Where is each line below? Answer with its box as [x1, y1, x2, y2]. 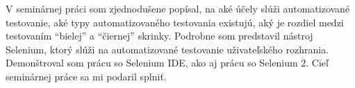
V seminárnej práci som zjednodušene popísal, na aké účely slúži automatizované [6, 1, 350, 15]
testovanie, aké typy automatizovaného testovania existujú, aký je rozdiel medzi [6, 15, 344, 29]
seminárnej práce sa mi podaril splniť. [6, 69, 167, 83]
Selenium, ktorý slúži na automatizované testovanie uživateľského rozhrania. [6, 42, 329, 56]
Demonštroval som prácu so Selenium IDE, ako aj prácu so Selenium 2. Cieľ [6, 55, 329, 70]
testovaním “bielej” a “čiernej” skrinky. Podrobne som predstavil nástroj [6, 28, 313, 43]
